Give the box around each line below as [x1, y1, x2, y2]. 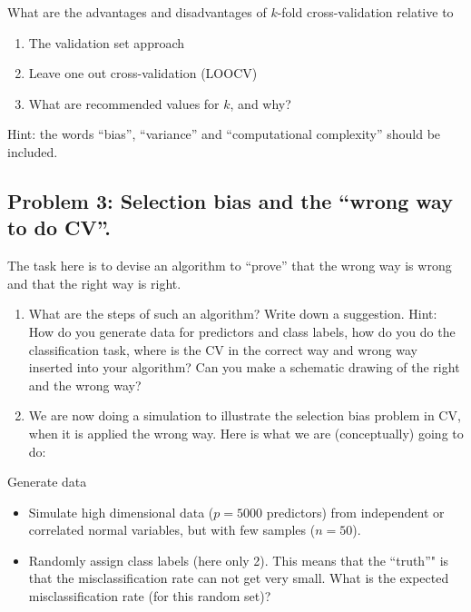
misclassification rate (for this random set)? [28, 587, 271, 606]
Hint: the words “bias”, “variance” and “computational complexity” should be [7, 124, 441, 143]
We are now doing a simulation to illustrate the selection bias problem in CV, [28, 406, 461, 425]
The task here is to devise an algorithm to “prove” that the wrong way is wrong [7, 256, 452, 275]
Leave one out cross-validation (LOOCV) [28, 64, 258, 83]
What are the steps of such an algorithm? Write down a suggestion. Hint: [28, 304, 437, 323]
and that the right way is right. [7, 273, 182, 292]
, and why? [230, 94, 291, 113]
